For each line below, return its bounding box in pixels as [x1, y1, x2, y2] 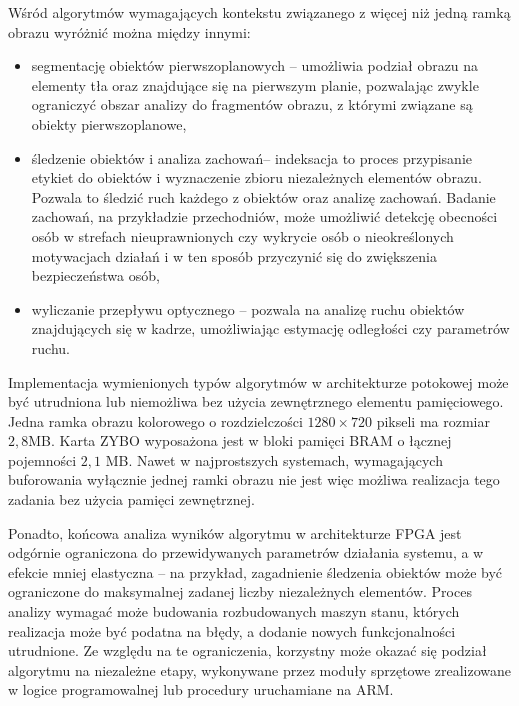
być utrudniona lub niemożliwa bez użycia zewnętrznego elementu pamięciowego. [8, 391, 504, 412]
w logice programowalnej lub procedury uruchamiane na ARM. [8, 679, 394, 700]
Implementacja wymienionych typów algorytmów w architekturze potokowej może [8, 371, 509, 392]
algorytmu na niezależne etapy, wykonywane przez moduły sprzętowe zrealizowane [8, 659, 512, 680]
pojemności [8, 449, 77, 470]
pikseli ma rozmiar [376, 410, 490, 431]
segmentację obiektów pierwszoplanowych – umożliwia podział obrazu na [31, 55, 479, 76]
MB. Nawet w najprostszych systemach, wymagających [105, 449, 443, 470]
